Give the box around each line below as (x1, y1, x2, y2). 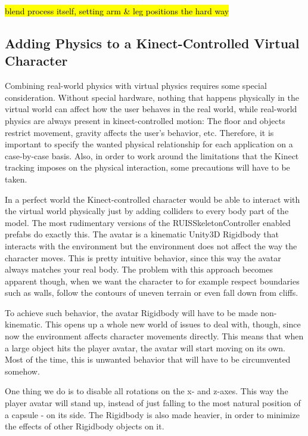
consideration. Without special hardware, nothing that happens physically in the (5, 91, 300, 103)
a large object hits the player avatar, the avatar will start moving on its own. (5, 341, 285, 354)
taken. (5, 172, 27, 185)
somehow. (5, 364, 40, 377)
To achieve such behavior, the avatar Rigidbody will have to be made (5, 306, 258, 319)
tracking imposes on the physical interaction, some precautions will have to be (5, 161, 290, 174)
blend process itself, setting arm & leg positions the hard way (5, 5, 229, 17)
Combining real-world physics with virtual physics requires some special (5, 79, 267, 92)
